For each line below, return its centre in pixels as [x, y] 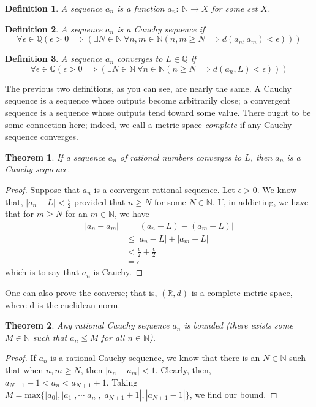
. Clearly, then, [183, 369]
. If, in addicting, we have [260, 201]
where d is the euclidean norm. [63, 304]
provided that [100, 201]
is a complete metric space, [242, 293]
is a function [141, 8]
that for [20, 214]
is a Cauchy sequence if [161, 29]
